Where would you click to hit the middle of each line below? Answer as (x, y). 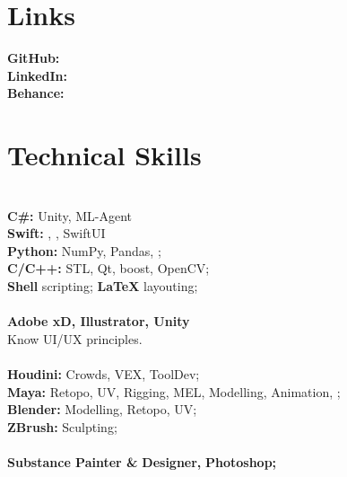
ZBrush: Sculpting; (62, 426)
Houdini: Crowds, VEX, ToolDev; (104, 373)
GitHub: (34, 58)
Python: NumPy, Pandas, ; (84, 250)
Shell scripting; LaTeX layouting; (103, 286)
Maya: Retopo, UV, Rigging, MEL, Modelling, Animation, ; (174, 391)
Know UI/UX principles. (75, 338)
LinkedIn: (37, 75)
